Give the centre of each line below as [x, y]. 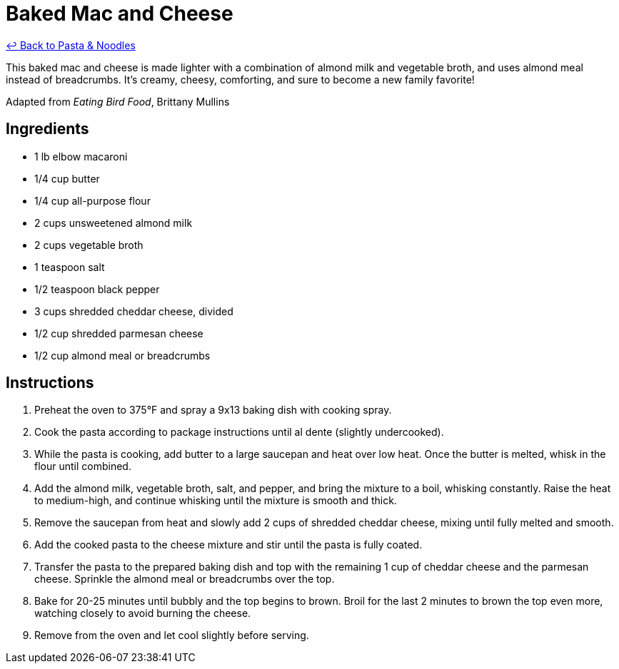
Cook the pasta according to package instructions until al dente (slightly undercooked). [239, 432]
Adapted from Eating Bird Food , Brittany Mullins [118, 101]
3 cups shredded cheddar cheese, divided [134, 311]
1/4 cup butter [67, 178]
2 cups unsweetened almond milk [114, 223]
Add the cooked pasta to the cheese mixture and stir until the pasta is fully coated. [228, 545]
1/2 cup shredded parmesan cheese [119, 333]
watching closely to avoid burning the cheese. [143, 613]
